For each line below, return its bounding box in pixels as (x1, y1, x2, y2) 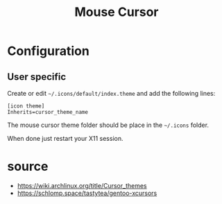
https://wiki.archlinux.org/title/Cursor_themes (17, 181, 147, 189)
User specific (7, 71, 67, 83)
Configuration (7, 43, 90, 59)
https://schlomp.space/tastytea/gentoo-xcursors (17, 189, 157, 197)
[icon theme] (7, 103, 45, 110)
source (7, 159, 49, 174)
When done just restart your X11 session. (7, 135, 123, 142)
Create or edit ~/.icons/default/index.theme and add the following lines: (7, 90, 216, 97)
